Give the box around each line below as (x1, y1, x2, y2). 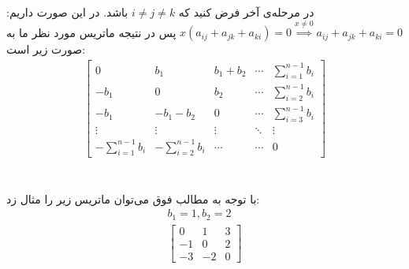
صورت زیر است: (6, 41, 86, 58)
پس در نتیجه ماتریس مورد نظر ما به (6, 24, 177, 40)
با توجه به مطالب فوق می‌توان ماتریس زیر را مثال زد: (6, 190, 260, 207)
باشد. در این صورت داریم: (6, 4, 128, 20)
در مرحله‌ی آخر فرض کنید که (178, 4, 314, 20)
